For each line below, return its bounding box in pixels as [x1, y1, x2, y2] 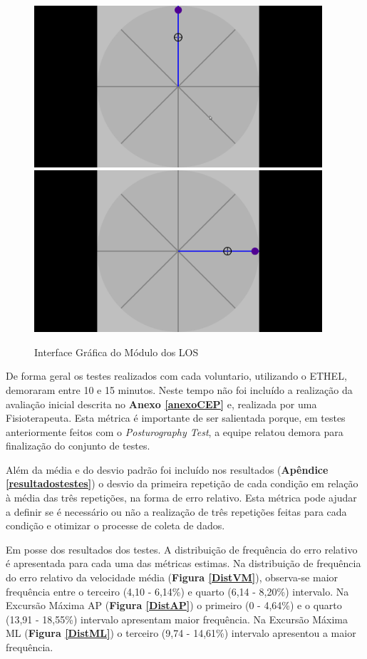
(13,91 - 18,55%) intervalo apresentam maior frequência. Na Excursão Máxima [6, 611, 348, 626]
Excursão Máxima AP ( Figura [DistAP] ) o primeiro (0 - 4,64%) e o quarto [6, 598, 342, 613]
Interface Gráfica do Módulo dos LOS [34, 344, 199, 359]
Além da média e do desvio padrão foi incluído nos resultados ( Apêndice [6, 462, 329, 477]
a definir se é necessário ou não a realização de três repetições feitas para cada [6, 504, 347, 519]
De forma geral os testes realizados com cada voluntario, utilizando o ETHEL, [6, 368, 347, 383]
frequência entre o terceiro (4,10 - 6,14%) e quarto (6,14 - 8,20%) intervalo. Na [6, 583, 349, 598]
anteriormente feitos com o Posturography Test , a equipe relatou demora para [6, 424, 343, 439]
